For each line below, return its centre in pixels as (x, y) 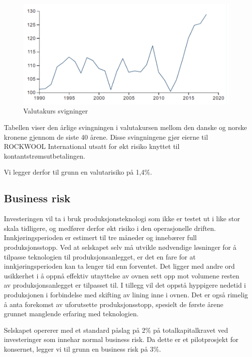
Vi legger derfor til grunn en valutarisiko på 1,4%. (78, 172)
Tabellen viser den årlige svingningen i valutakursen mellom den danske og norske (126, 127)
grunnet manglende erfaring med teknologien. (71, 314)
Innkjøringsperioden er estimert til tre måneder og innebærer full (100, 237)
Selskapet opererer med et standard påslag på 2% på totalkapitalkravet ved (116, 330)
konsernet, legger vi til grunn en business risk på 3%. (83, 349)
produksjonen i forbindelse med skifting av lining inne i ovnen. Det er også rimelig (126, 294)
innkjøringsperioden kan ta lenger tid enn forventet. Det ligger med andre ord (119, 266)
